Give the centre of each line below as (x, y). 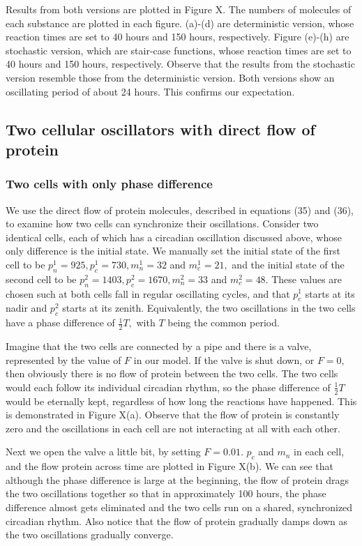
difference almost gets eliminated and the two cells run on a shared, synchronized (179, 507)
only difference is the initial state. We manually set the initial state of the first (173, 251)
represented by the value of (63, 359)
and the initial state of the (288, 264)
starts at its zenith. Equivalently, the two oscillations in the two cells (209, 308)
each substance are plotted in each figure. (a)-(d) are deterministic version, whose (180, 23)
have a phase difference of (60, 323)
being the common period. (224, 323)
